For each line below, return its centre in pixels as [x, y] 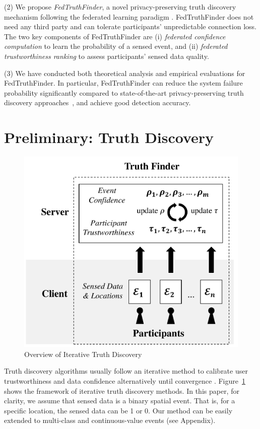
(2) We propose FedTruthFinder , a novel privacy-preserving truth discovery [120, 7]
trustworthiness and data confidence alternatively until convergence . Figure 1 [125, 380]
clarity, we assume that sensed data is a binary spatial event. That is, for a [120, 401]
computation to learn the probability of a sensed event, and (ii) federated [116, 46]
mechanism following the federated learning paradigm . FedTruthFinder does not [129, 16]
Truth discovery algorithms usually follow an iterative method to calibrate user [126, 371]
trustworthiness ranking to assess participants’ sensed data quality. [107, 56]
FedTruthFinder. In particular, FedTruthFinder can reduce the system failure [123, 83]
